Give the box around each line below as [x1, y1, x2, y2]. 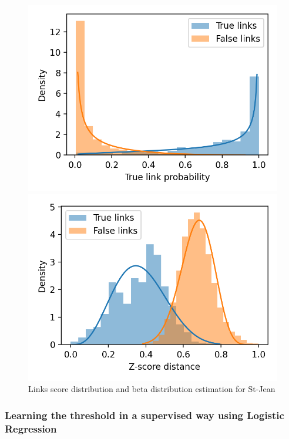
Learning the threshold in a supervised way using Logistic [5, 407, 284, 422]
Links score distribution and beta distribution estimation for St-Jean [28, 383, 275, 395]
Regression [5, 421, 57, 435]
